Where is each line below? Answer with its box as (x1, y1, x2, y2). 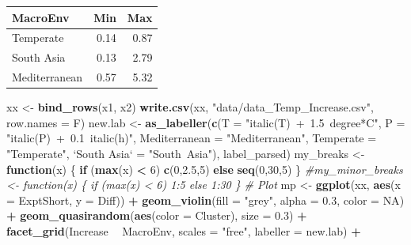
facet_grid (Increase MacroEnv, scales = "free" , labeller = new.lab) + (6, 222, 361, 239)
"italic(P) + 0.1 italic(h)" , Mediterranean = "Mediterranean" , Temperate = (6, 130, 377, 146)
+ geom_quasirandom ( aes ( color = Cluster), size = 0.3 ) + (6, 207, 307, 224)
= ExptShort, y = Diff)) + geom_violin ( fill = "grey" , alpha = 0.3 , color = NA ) (6, 191, 405, 208)
